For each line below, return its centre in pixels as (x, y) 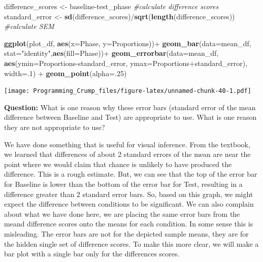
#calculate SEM (29, 26)
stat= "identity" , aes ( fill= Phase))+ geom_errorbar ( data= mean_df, (111, 53)
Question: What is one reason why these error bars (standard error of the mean (130, 107)
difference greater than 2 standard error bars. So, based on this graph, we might (129, 194)
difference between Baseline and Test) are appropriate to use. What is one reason (130, 117)
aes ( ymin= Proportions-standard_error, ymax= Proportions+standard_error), (126, 63)
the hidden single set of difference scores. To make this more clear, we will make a (131, 243)
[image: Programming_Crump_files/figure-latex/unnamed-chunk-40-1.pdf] (128, 91)
